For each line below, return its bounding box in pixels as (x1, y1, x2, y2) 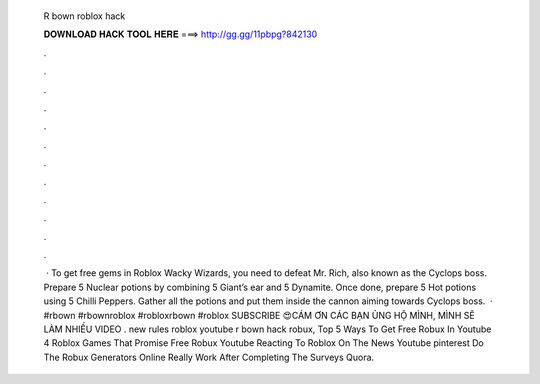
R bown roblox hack (43, 10, 126, 22)
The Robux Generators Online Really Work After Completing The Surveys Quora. (43, 351, 375, 363)
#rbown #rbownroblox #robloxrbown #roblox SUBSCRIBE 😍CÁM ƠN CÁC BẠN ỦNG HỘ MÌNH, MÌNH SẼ (43, 309, 475, 321)
